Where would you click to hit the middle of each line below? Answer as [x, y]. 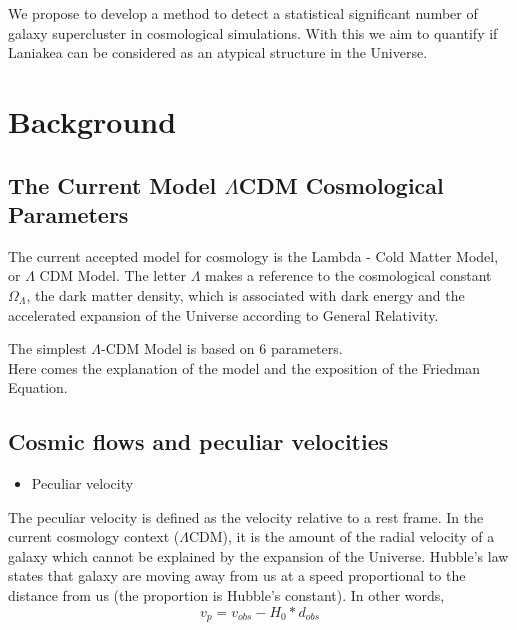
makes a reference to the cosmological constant [348, 275]
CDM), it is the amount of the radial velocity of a [341, 536]
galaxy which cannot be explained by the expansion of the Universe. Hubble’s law [258, 555]
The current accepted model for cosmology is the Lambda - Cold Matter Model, [253, 255]
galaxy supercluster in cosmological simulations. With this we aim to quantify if [253, 32]
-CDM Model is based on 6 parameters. [222, 348]
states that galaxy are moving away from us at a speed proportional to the [237, 575]
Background [92, 120]
